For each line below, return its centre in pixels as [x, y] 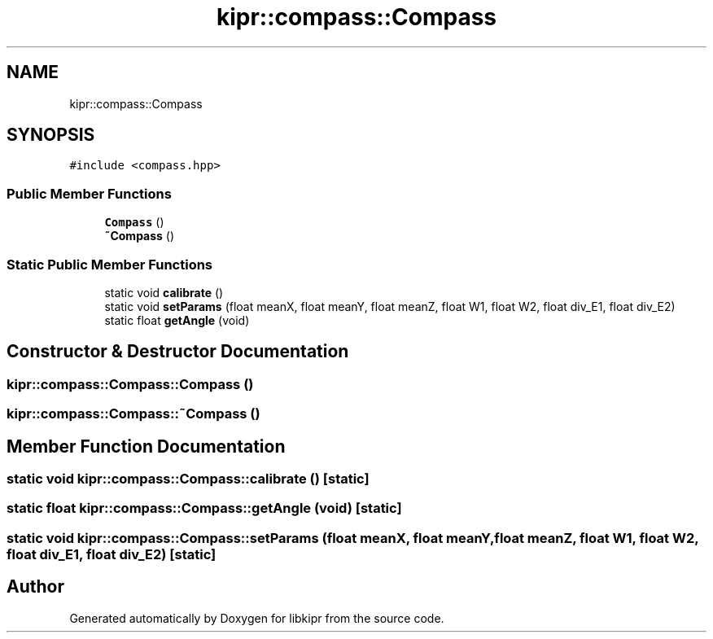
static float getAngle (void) [177, 320]
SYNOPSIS [51, 135]
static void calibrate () [164, 292]
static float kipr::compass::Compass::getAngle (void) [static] [204, 508]
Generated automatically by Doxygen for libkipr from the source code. [257, 618]
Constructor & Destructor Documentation [178, 352]
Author [35, 587]
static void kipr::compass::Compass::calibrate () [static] [188, 479]
